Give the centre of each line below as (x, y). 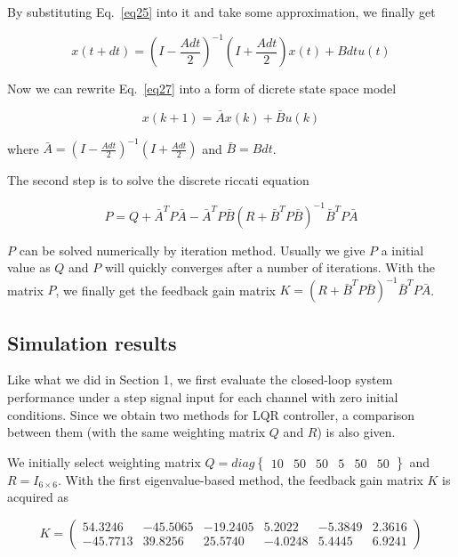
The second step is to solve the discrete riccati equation (158, 180)
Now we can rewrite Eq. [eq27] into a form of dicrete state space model (202, 89)
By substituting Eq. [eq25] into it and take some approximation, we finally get (221, 12)
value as (29, 267)
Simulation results (92, 342)
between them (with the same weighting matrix (137, 432)
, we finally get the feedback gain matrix (165, 290)
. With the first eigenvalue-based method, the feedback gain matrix (241, 479)
